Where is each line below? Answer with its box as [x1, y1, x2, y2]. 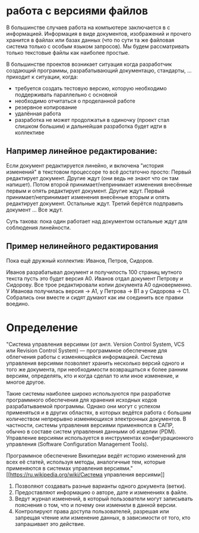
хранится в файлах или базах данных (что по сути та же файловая [6, 36, 175, 43]
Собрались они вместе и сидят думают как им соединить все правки [6, 294, 184, 301]
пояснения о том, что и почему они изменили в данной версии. [14, 501, 177, 509]
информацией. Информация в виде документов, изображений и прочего [6, 30, 191, 37]
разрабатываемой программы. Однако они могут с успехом [6, 402, 160, 409]
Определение [6, 321, 78, 334]
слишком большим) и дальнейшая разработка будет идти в [14, 122, 167, 130]
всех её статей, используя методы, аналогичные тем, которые [6, 458, 166, 465]
